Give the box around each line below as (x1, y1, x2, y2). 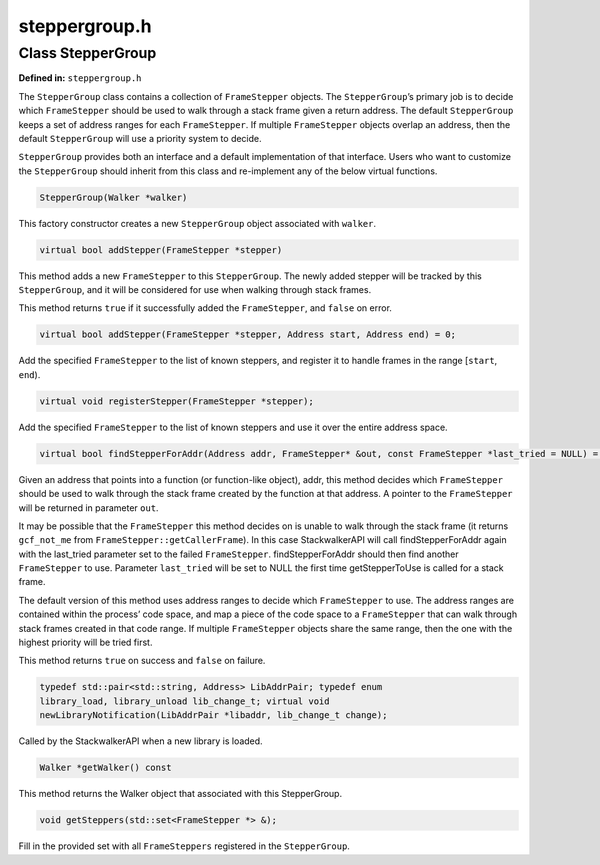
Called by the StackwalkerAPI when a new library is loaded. (18, 735, 264, 747)
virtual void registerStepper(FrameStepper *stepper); (39, 395, 314, 407)
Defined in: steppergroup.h (18, 72, 142, 84)
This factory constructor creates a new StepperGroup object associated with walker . (18, 217, 377, 229)
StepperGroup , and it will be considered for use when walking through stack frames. (18, 284, 372, 296)
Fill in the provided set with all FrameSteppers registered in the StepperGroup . (18, 840, 350, 852)
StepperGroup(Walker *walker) (39, 191, 188, 203)
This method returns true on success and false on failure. (18, 655, 266, 667)
